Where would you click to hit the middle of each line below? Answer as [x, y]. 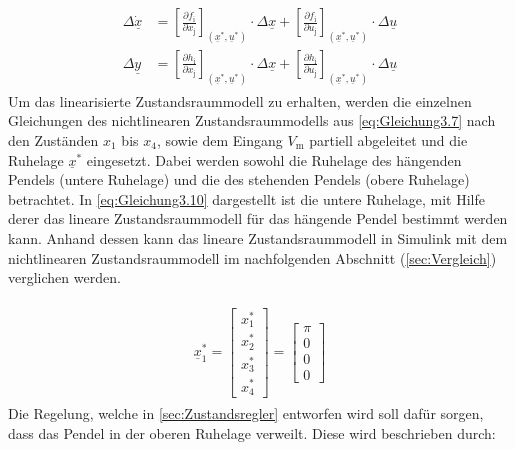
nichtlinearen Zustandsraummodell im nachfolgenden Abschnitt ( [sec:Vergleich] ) [252, 257]
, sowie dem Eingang [219, 140]
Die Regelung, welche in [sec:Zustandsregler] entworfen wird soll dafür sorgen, [246, 413]
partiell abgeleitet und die [388, 140]
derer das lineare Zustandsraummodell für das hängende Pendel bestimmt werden [258, 218]
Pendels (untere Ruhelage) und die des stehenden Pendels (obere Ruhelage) [239, 179]
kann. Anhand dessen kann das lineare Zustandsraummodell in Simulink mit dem [258, 237]
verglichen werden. [64, 277]
